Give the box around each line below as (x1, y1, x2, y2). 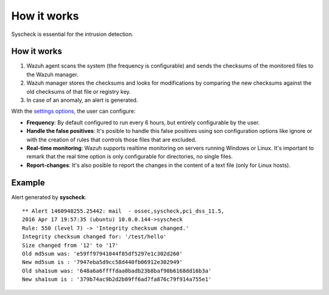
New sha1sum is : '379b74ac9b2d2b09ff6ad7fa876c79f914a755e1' (22, 276, 212, 283)
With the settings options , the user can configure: (11, 107, 136, 115)
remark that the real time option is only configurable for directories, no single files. (26, 153, 233, 160)
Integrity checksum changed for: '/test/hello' (22, 233, 167, 240)
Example (11, 177, 45, 188)
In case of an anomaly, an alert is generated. (26, 96, 138, 104)
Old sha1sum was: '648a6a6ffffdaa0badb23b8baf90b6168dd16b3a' (22, 267, 212, 274)
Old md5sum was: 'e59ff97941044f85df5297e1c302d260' (22, 251, 183, 257)
